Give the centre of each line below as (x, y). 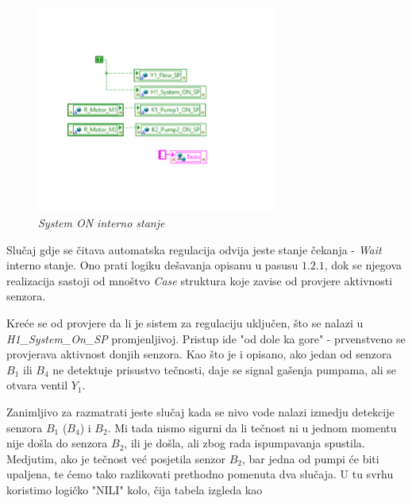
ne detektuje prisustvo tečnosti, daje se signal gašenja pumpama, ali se (224, 369)
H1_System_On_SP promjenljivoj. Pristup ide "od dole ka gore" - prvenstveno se (206, 338)
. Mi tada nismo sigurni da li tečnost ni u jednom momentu (252, 427)
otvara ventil (37, 385)
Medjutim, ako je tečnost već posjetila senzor (116, 458)
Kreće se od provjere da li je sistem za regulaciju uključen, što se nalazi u (185, 322)
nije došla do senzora (57, 443)
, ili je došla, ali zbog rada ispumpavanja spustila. (245, 443)
